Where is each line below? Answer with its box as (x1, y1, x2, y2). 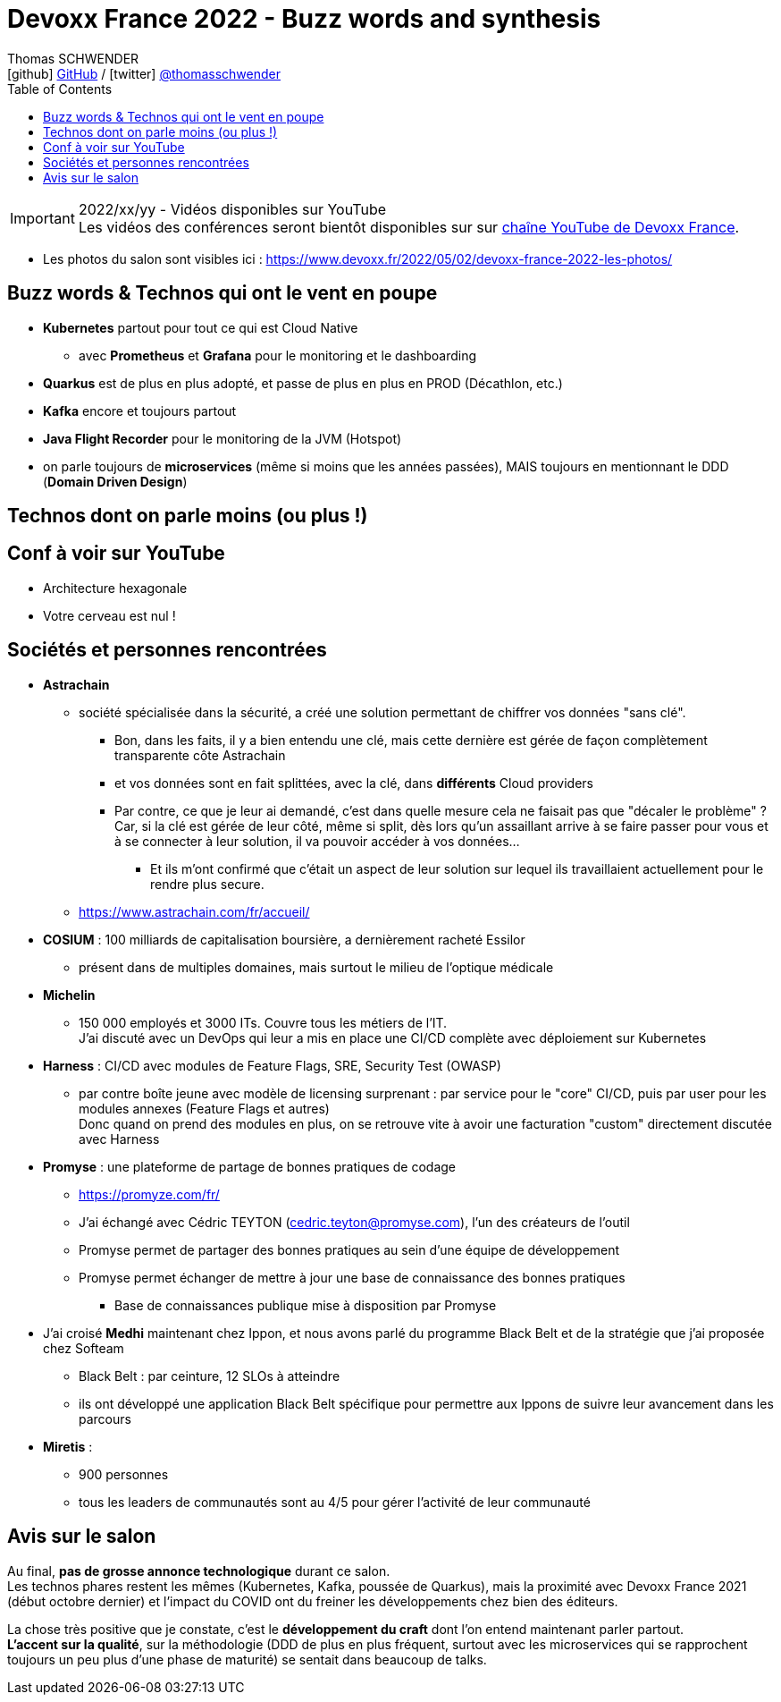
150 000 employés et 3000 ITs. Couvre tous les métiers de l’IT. (79, 1014, 448, 1030)
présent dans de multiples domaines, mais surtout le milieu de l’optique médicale (79, 959, 554, 975)
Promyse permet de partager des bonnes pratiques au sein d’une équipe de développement (79, 1241, 620, 1257)
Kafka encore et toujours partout (43, 402, 237, 419)
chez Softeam (43, 1340, 124, 1356)
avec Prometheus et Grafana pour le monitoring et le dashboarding (79, 347, 477, 363)
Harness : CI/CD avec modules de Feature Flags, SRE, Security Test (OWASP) (43, 1057, 501, 1073)
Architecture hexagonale (43, 580, 188, 596)
